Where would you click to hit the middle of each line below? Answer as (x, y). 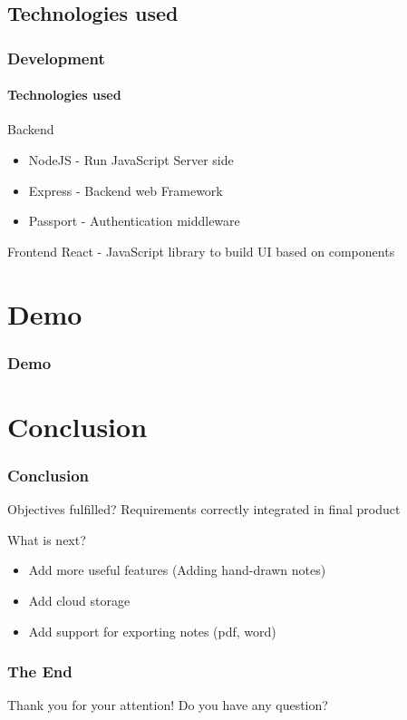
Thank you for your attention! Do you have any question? (168, 705)
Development (56, 58)
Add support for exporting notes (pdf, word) (152, 631)
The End (40, 671)
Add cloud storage (79, 600)
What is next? (47, 539)
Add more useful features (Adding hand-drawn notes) (177, 570)
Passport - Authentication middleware (134, 221)
